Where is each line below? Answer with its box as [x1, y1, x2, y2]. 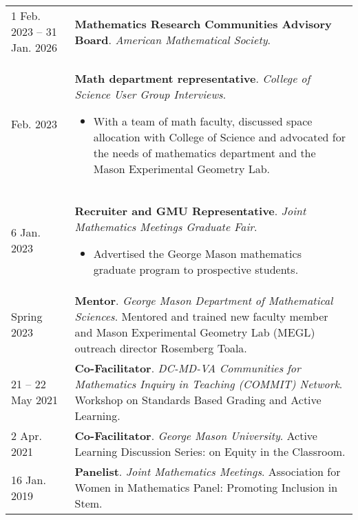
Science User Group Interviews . [74, 86, 227, 102]
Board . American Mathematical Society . [74, 31, 271, 48]
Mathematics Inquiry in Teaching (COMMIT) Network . [74, 376, 343, 392]
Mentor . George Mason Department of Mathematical [74, 292, 333, 308]
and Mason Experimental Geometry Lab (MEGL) [74, 324, 315, 340]
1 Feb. [11, 8, 41, 23]
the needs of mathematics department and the [93, 145, 316, 161]
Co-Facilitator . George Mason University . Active [74, 428, 317, 443]
